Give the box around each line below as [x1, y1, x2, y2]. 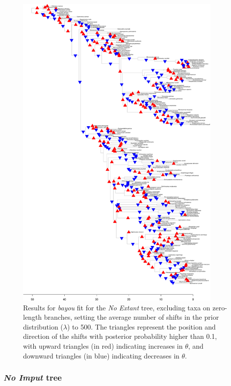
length [23, 312, 42, 322]
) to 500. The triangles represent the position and [67, 321, 216, 331]
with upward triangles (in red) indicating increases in [23, 340, 183, 351]
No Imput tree [3, 371, 62, 384]
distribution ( [23, 321, 63, 331]
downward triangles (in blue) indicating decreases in [23, 350, 180, 360]
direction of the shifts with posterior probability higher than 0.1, [23, 331, 217, 341]
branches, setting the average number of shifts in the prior [44, 312, 219, 322]
